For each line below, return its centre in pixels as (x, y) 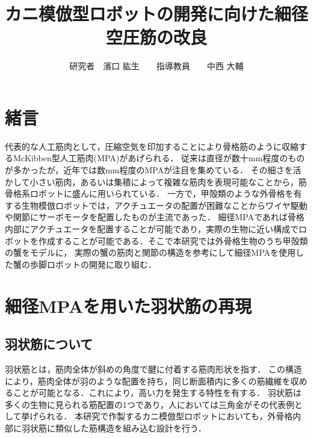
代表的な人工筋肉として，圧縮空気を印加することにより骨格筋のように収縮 (152, 146)
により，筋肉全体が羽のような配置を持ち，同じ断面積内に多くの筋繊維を (148, 381)
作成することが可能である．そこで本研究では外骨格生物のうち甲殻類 (173, 240)
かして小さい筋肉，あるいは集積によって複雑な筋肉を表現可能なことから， (152, 181)
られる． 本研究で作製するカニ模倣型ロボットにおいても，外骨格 (165, 416)
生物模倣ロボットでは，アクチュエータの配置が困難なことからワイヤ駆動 (164, 205)
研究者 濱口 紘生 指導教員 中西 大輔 (156, 66)
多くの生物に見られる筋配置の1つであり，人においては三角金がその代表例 (150, 404)
